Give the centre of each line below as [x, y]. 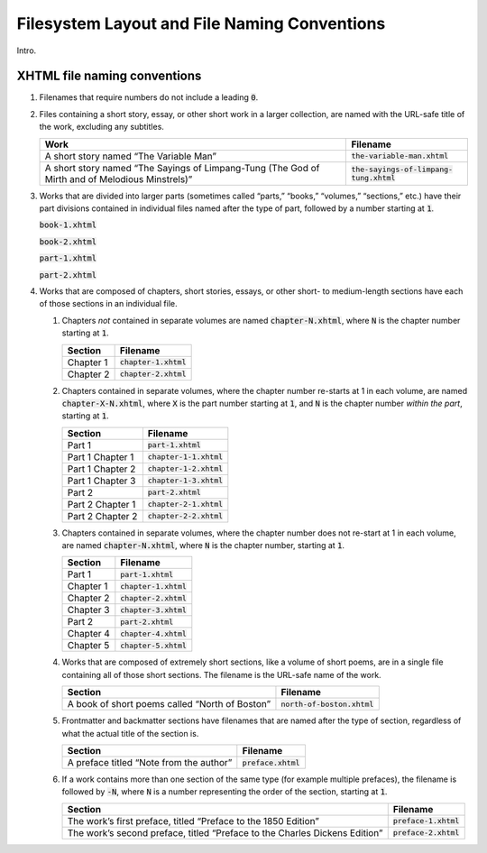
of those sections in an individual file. [108, 304]
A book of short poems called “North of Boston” [169, 704]
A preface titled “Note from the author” [150, 763]
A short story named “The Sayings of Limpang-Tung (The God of [182, 168]
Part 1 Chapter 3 [101, 481]
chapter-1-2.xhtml [185, 469]
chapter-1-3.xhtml [185, 481]
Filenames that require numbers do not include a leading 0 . [149, 97]
